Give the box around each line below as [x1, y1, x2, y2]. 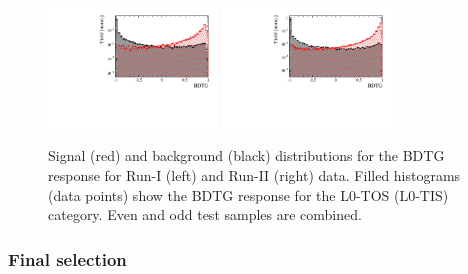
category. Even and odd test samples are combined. [48, 204, 362, 225]
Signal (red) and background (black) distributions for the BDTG [48, 145, 445, 166]
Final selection [8, 246, 127, 271]
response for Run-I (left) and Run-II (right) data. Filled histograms [48, 165, 461, 186]
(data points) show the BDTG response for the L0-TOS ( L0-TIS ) [48, 184, 449, 205]
